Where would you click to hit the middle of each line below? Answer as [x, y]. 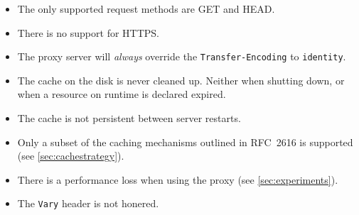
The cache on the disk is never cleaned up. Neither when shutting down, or [181, 80]
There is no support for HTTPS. [89, 32]
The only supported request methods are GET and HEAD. [146, 9]
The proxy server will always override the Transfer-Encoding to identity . [182, 56]
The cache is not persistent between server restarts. [129, 118]
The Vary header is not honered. [88, 203]
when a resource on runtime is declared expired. [122, 94]
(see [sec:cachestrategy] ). [71, 156]
